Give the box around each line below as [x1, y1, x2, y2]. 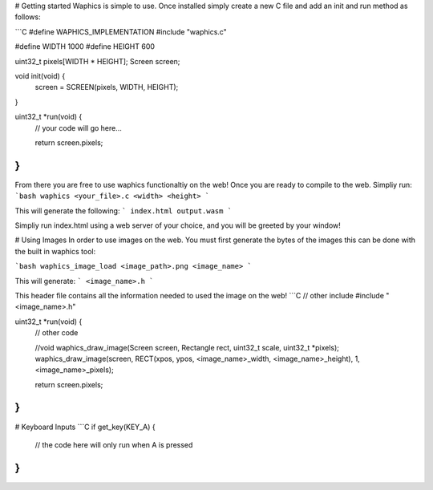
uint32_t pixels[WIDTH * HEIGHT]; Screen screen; [14, 56, 180, 66]
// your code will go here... [34, 123, 122, 132]
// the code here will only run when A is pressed [34, 439, 193, 449]
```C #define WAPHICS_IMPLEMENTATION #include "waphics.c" [14, 26, 228, 36]
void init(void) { [14, 71, 66, 80]
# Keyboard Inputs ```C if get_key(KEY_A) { [14, 422, 156, 431]
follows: [14, 12, 41, 22]
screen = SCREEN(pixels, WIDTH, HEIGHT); [34, 83, 179, 92]
